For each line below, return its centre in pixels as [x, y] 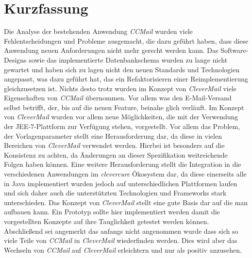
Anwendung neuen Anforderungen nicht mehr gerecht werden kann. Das [111, 50]
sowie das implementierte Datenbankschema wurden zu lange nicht [128, 59]
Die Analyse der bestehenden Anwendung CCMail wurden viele [98, 31]
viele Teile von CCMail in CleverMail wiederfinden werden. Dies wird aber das [121, 240]
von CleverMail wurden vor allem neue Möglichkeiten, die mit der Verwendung [121, 117]
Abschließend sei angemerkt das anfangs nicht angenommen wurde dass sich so [121, 231]
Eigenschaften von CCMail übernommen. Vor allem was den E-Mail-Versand [118, 98]
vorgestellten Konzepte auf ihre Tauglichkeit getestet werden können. [107, 221]
